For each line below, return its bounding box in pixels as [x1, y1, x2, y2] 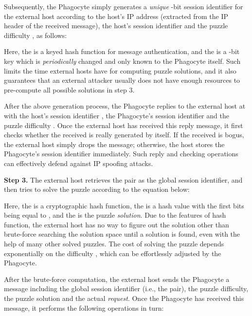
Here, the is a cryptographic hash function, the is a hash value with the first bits [4, 200, 244, 210]
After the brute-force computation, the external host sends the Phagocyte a [4, 274, 230, 284]
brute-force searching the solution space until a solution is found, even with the [4, 229, 240, 239]
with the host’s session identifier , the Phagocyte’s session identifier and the [4, 110, 229, 120]
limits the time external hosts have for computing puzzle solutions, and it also [4, 65, 236, 75]
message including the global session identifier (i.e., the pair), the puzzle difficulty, [4, 283, 249, 294]
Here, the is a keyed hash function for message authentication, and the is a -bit [4, 46, 240, 56]
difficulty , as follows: [4, 30, 67, 40]
